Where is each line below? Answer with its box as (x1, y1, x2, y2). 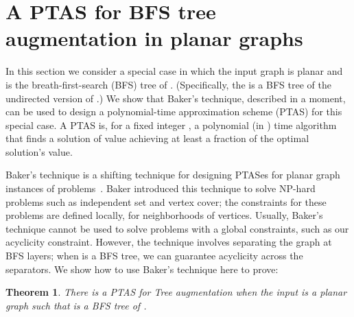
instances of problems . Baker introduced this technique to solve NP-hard (5, 181, 316, 196)
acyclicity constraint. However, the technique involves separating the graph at (5, 235, 332, 249)
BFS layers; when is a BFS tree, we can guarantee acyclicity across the (5, 248, 303, 263)
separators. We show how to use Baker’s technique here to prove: (5, 261, 279, 276)
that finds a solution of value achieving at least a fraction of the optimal (5, 131, 309, 145)
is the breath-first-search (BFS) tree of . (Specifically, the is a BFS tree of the (5, 77, 331, 91)
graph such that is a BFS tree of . (5, 298, 147, 312)
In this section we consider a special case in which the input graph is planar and (5, 64, 343, 78)
